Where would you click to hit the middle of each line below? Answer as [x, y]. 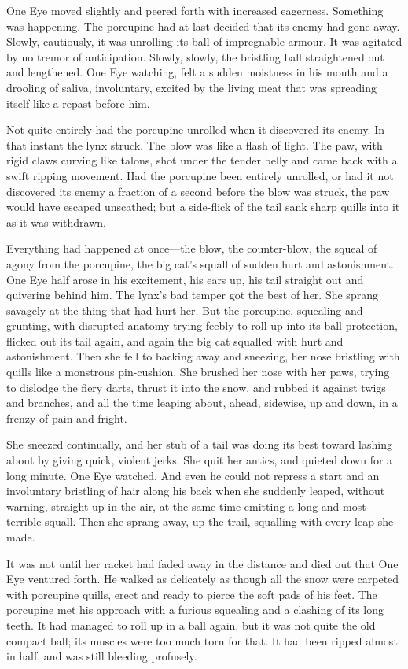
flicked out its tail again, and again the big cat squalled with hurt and [175, 340]
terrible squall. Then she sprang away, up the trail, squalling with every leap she [200, 521]
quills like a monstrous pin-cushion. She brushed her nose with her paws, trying [198, 372]
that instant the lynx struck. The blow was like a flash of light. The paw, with [195, 144]
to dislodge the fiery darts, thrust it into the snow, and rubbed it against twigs [196, 387]
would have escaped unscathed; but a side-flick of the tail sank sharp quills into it [203, 207]
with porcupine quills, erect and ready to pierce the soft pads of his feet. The [192, 594]
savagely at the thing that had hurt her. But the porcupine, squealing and [185, 310]
